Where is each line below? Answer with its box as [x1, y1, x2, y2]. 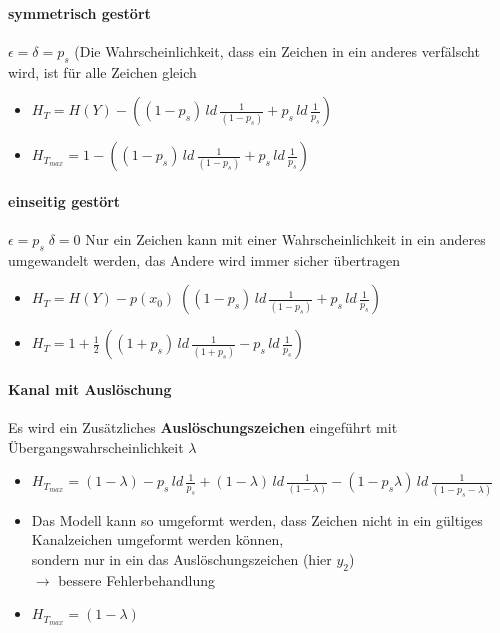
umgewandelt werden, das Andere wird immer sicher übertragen [8, 249, 401, 270]
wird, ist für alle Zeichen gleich [8, 61, 197, 82]
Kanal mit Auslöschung [8, 378, 172, 399]
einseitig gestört [8, 190, 121, 211]
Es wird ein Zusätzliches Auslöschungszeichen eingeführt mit [8, 417, 398, 438]
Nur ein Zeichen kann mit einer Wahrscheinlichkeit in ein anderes [85, 228, 486, 249]
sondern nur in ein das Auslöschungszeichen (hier [31, 548, 332, 569]
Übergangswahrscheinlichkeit [8, 436, 184, 457]
